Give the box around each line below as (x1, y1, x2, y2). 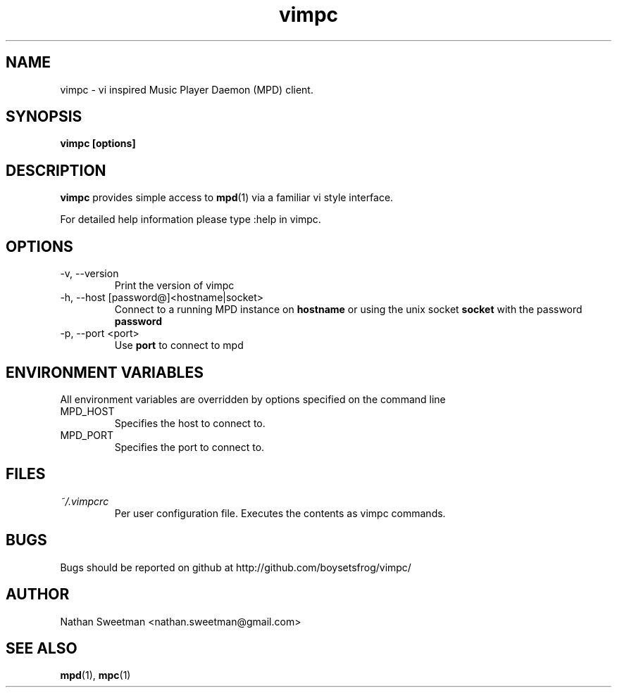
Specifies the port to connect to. (114, 440, 265, 453)
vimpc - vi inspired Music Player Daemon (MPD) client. (60, 83, 313, 96)
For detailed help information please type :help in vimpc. (60, 213, 321, 226)
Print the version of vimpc (114, 279, 235, 292)
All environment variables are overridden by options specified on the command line (60, 393, 446, 405)
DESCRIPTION (6, 161, 106, 179)
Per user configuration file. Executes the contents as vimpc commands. (114, 507, 446, 519)
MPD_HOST (60, 405, 115, 417)
